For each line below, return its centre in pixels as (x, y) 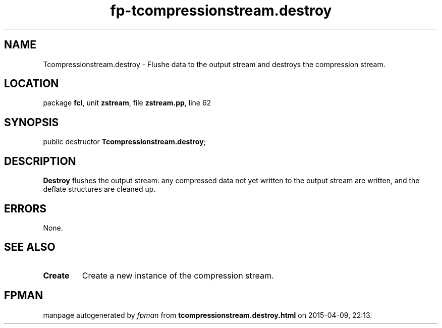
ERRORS (25, 208)
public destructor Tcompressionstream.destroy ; (124, 142)
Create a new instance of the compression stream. (178, 275)
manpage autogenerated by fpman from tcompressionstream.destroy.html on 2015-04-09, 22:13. (208, 315)
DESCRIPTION (40, 161)
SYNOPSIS (32, 122)
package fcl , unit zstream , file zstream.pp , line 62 (127, 103)
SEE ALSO (30, 247)
